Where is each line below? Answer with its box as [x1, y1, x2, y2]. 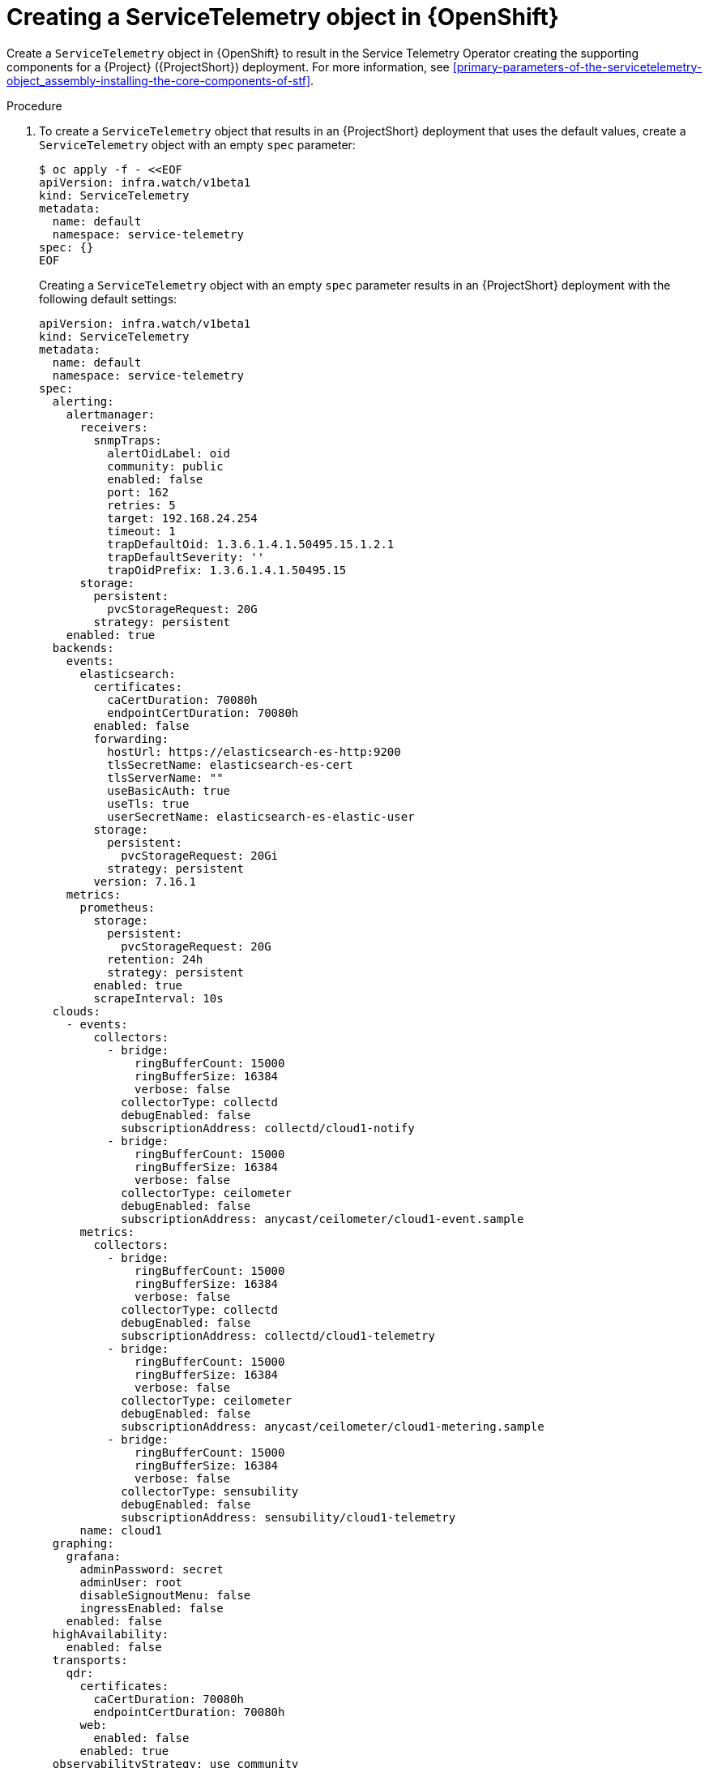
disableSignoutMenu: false [79, 1588, 251, 1602]
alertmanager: [66, 407, 156, 421]
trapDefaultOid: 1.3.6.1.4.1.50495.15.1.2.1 [107, 537, 395, 551]
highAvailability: [52, 1627, 169, 1641]
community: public [107, 459, 224, 473]
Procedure [6, 98, 62, 113]
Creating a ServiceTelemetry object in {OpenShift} [6, 3, 559, 31]
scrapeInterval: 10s [93, 991, 224, 1005]
